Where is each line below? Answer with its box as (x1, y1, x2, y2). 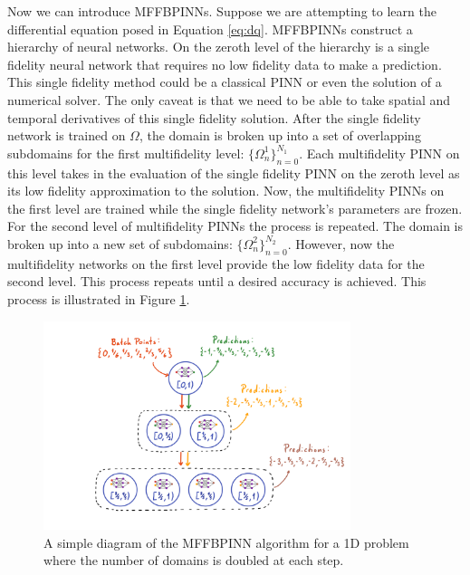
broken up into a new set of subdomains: (7, 234, 233, 253)
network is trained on (7, 126, 126, 145)
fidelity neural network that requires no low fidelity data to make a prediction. (7, 54, 442, 73)
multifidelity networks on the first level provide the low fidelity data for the (7, 254, 425, 273)
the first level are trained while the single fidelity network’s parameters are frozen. (7, 198, 463, 217)
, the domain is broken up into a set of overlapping (139, 126, 421, 145)
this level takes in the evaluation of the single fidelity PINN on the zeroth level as (7, 163, 460, 182)
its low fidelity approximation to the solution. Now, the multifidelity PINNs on (7, 181, 445, 200)
